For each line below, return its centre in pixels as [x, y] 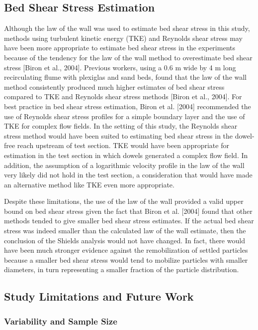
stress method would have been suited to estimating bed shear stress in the [119, 135]
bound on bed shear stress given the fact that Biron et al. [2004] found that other [128, 211]
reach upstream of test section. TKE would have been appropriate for [123, 145]
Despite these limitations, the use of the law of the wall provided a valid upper [124, 201]
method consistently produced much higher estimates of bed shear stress [114, 86]
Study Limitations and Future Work [99, 296]
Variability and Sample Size [61, 321]
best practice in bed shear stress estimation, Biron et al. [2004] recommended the [128, 106]
